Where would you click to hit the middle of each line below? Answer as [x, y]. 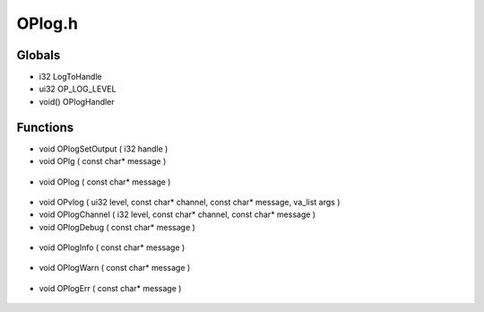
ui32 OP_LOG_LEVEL [78, 89]
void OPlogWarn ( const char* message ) [115, 268]
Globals [39, 55]
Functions [45, 127]
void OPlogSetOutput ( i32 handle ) [104, 149]
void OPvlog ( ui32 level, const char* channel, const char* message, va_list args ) [190, 202]
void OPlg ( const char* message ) [103, 161]
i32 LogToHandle [70, 77]
